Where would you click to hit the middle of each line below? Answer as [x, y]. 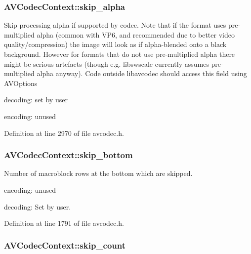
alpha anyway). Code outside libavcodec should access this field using [142, 73]
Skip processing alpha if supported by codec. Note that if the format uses [115, 25]
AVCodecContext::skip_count [65, 245]
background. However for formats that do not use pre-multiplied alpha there [120, 54]
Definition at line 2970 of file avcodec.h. [64, 133]
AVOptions [21, 83]
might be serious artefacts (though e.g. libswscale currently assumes [106, 63]
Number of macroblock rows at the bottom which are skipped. [98, 173]
